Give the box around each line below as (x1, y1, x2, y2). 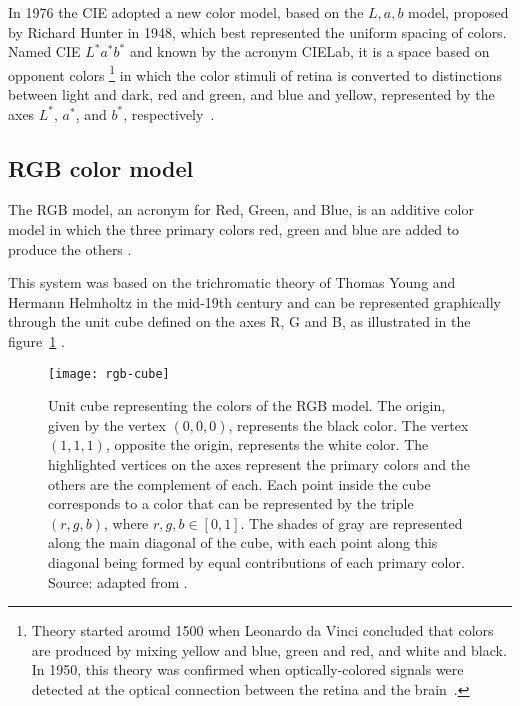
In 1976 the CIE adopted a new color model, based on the (8, 2, 364, 22)
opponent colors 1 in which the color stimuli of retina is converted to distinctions (8, 61, 503, 85)
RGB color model (8, 152, 194, 183)
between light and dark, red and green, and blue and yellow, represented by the (8, 84, 495, 105)
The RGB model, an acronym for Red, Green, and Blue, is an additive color (8, 199, 474, 220)
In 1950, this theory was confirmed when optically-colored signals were (31, 659, 464, 680)
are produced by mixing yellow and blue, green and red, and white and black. (31, 639, 507, 660)
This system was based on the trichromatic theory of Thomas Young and (8, 272, 456, 293)
